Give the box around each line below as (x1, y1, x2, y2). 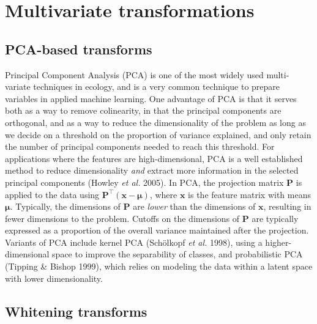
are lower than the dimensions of (133, 200, 256, 213)
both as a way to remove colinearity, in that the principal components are (5, 104, 282, 117)
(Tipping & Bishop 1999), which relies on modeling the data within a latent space (5, 260, 313, 273)
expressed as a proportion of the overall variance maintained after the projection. (5, 224, 309, 237)
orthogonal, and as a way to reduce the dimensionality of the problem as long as (5, 116, 306, 128)
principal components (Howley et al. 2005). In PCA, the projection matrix (5, 175, 284, 188)
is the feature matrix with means (188, 188, 311, 201)
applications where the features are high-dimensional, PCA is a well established (5, 152, 303, 164)
